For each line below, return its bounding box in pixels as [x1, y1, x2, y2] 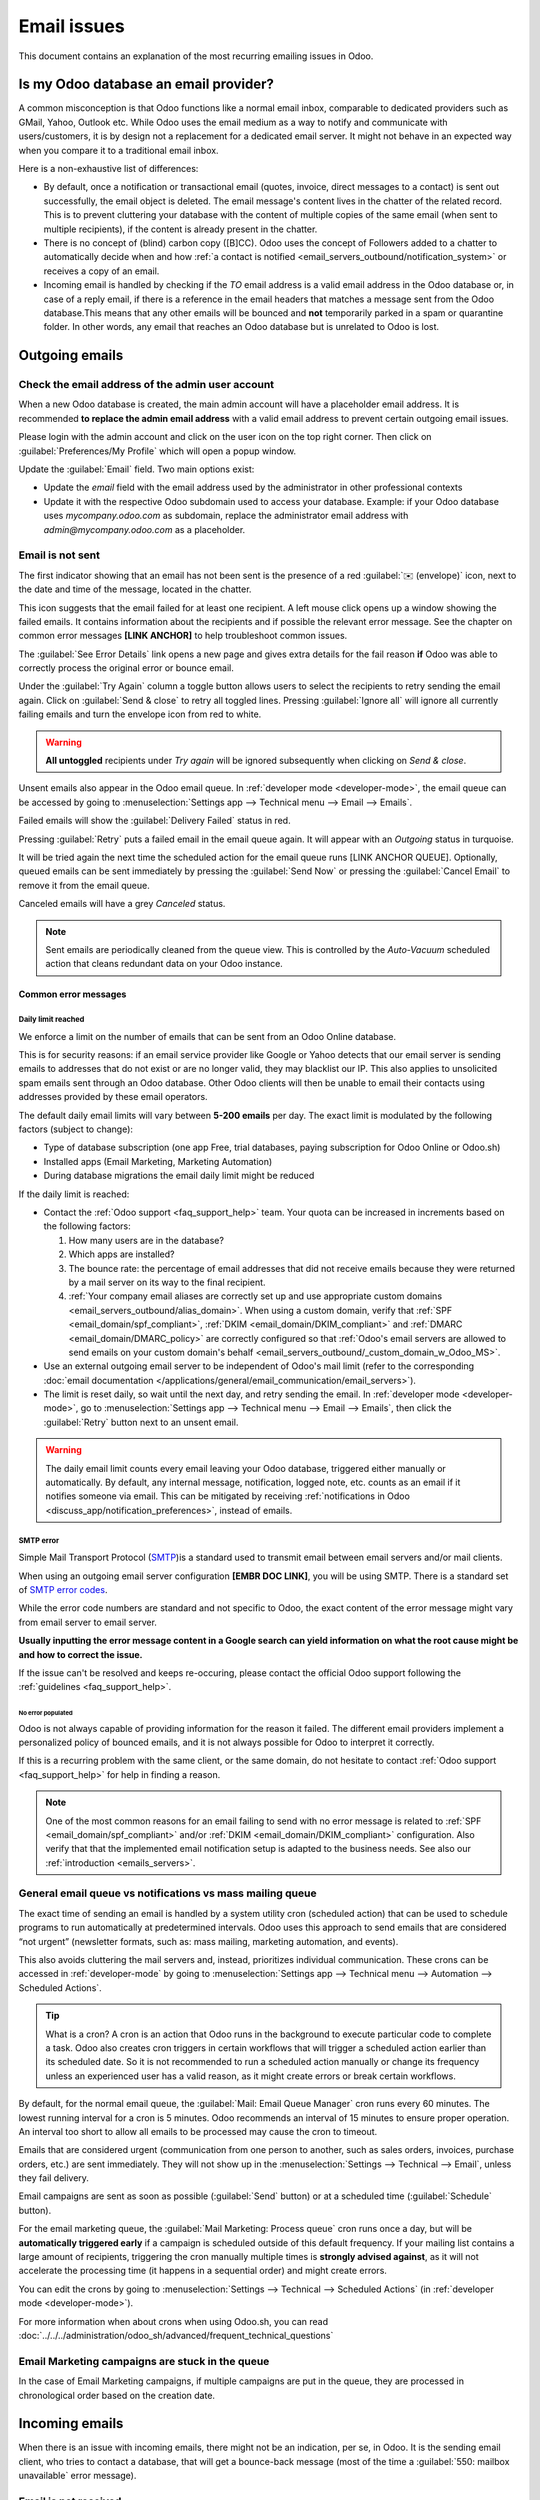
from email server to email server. [18, 1616, 157, 1628]
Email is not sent [18, 548, 100, 562]
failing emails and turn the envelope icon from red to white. [18, 708, 262, 720]
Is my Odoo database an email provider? [18, 76, 275, 93]
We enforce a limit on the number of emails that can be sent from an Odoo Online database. [18, 1030, 397, 1042]
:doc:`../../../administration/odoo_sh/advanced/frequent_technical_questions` [18, 2329, 334, 2341]
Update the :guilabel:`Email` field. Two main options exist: [18, 463, 255, 475]
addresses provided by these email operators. [18, 1091, 209, 1103]
